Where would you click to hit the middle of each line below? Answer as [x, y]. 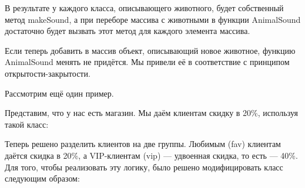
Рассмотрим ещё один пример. [59, 93]
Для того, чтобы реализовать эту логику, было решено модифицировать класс [144, 167]
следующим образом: [42, 178]
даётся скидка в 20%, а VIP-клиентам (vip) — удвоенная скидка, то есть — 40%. [151, 155]
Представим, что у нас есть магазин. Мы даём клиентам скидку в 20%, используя [152, 113]
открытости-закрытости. [48, 73]
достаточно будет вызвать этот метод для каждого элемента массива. [128, 31]
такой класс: [27, 124]
